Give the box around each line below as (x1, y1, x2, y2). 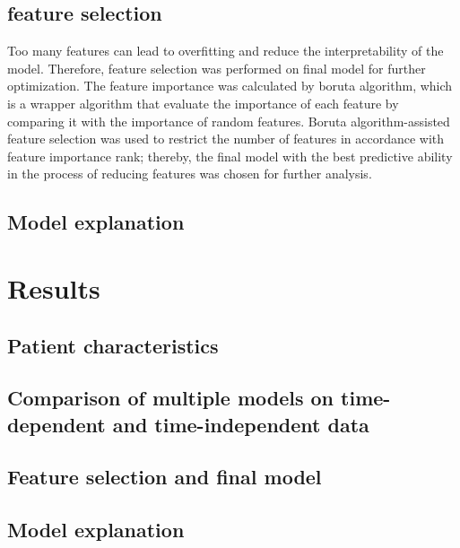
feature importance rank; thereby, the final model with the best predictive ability (7, 146, 453, 165)
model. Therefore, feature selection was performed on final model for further (7, 58, 426, 77)
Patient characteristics (7, 331, 219, 359)
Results (7, 269, 100, 306)
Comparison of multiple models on (7, 384, 334, 412)
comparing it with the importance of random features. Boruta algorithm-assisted (7, 111, 450, 130)
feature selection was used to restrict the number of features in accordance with (7, 129, 445, 148)
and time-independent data (112, 410, 369, 438)
